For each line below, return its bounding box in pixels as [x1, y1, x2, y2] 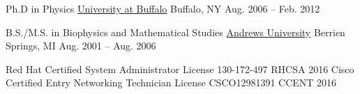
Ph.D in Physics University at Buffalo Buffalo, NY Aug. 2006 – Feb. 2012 [6, 1, 320, 15]
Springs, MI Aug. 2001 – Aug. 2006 [6, 38, 156, 53]
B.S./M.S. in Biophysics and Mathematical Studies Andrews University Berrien [6, 24, 345, 39]
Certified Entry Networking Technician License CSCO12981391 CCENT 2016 [6, 75, 337, 90]
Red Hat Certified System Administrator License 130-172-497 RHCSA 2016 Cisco [6, 61, 354, 76]
